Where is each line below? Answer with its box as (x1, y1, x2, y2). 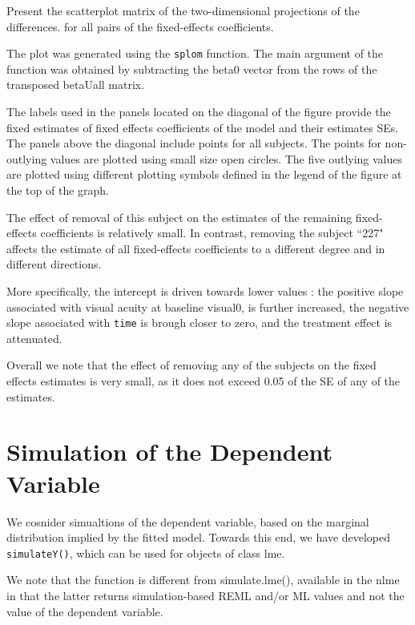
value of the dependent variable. (6, 603, 163, 619)
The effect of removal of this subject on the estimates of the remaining (6, 208, 353, 225)
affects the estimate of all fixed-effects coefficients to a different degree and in (6, 240, 385, 256)
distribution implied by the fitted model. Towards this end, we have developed (6, 529, 391, 546)
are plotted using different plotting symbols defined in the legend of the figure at (6, 166, 402, 183)
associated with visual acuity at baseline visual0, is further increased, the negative (6, 298, 409, 315)
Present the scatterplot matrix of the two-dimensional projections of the (6, 2, 360, 18)
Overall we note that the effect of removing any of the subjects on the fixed (6, 357, 377, 373)
